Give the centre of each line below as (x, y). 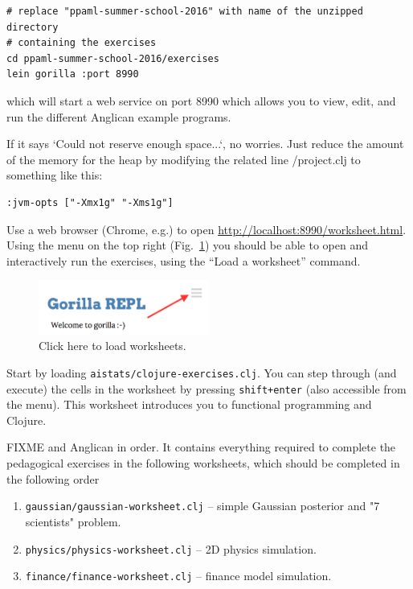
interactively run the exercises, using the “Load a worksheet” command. (184, 260)
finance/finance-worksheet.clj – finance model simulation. (178, 576)
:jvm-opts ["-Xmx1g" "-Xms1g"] (90, 202)
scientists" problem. (73, 521)
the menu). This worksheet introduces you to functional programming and (189, 404)
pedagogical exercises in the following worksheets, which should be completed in (203, 463)
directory (33, 27)
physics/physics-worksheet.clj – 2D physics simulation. (171, 548)
